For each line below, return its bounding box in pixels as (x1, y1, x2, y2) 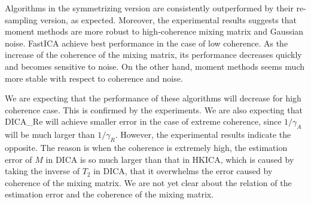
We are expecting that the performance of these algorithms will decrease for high (5, 92, 301, 104)
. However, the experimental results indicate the (115, 128, 291, 141)
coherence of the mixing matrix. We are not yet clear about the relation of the (5, 176, 292, 188)
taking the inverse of (5, 165, 80, 177)
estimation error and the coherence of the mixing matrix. (5, 188, 214, 200)
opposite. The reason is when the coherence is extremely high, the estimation (5, 141, 288, 153)
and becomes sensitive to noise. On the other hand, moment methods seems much (5, 60, 305, 72)
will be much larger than (5, 128, 95, 141)
